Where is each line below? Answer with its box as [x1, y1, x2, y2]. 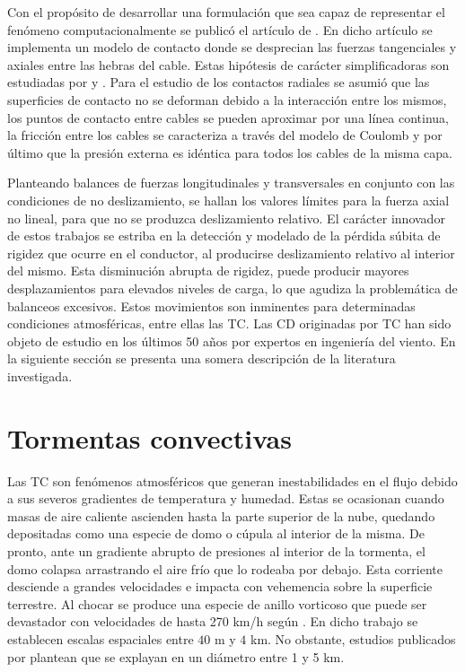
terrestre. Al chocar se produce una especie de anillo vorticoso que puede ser [7, 594, 427, 613]
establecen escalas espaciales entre [7, 629, 194, 648]
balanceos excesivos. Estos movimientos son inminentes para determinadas [7, 296, 416, 315]
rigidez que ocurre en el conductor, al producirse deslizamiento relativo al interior [7, 243, 455, 262]
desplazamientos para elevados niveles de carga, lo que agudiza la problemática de [7, 278, 458, 297]
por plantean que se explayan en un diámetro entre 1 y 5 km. [7, 647, 345, 666]
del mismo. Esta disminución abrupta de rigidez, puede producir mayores [7, 261, 409, 280]
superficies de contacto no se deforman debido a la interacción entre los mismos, [7, 90, 447, 109]
